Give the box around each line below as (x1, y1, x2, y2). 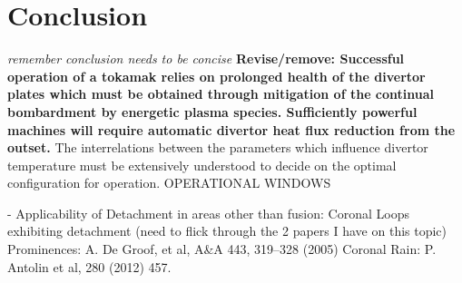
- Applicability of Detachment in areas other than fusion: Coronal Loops (7, 203, 409, 222)
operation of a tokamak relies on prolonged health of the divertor (7, 66, 426, 85)
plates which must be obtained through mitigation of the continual (7, 84, 435, 103)
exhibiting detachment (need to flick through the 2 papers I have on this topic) (7, 221, 447, 240)
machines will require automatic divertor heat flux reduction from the (7, 120, 456, 139)
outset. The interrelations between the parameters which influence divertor (7, 138, 428, 157)
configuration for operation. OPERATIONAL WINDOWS (7, 173, 331, 192)
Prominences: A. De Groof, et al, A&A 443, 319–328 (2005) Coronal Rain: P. (7, 239, 437, 259)
